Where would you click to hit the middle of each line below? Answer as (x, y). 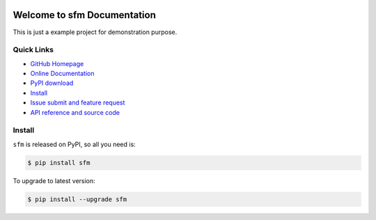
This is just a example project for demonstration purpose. (95, 32)
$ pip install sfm (59, 163)
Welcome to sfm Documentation (84, 15)
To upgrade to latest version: (54, 180)
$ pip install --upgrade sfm (77, 199)
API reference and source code (75, 112)
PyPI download (52, 83)
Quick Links (33, 50)
